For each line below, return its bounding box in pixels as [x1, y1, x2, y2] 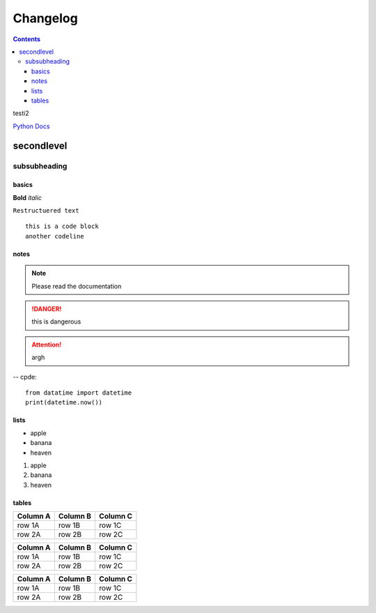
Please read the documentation [31, 282, 122, 290]
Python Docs [13, 122, 50, 130]
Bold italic [13, 193, 42, 202]
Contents [13, 35, 41, 43]
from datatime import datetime [25, 388, 132, 397]
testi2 [13, 109, 29, 118]
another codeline [25, 232, 84, 240]
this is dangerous [31, 317, 81, 326]
